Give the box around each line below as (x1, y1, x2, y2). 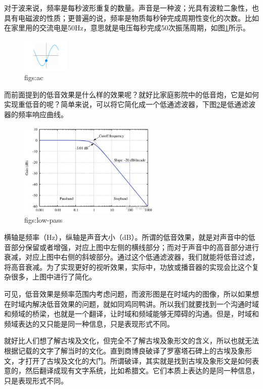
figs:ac (24, 72, 43, 83)
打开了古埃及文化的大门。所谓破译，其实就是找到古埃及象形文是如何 (25, 355, 252, 366)
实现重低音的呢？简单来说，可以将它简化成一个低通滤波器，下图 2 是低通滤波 (4, 99, 255, 110)
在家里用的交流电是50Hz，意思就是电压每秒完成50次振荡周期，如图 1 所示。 (4, 22, 250, 33)
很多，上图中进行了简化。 (11, 271, 96, 282)
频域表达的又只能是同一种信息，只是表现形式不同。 (4, 318, 174, 329)
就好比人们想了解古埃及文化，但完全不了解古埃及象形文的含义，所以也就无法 (4, 335, 259, 346)
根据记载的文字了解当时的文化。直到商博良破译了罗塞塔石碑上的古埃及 (4, 345, 238, 356)
